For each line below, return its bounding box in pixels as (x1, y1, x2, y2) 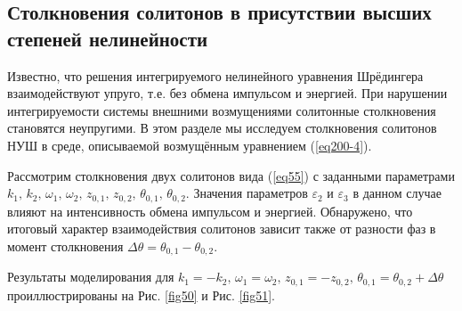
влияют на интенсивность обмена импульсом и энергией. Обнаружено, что (7, 201, 413, 220)
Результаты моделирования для (7, 267, 174, 286)
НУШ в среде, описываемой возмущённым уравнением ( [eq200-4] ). (7, 135, 372, 154)
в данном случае (353, 184, 442, 202)
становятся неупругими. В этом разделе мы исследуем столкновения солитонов (7, 119, 437, 137)
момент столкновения (7, 236, 124, 255)
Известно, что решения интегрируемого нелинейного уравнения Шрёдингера (7, 66, 424, 85)
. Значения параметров (185, 184, 308, 202)
